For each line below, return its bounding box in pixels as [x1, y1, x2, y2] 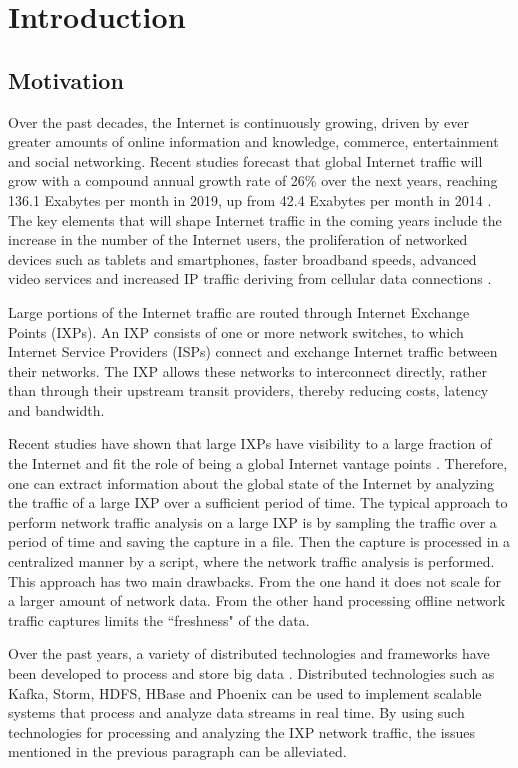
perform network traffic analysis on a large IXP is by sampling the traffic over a [8, 511, 497, 532]
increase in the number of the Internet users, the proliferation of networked [8, 229, 468, 250]
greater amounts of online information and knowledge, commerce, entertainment [8, 131, 499, 152]
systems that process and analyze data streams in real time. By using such [8, 702, 465, 723]
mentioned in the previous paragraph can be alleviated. [8, 741, 347, 762]
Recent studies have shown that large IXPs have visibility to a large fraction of [8, 433, 492, 454]
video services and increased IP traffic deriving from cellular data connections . [8, 268, 492, 289]
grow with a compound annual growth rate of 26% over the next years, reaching [8, 170, 498, 191]
